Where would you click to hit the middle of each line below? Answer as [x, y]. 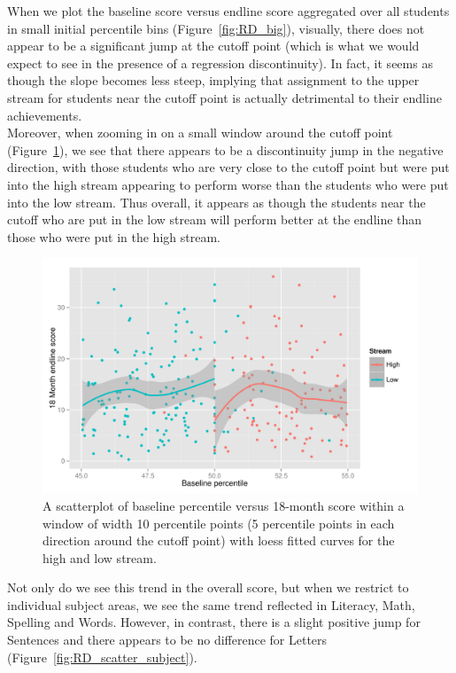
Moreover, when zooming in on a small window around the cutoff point [200, 133]
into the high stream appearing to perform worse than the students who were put [228, 184]
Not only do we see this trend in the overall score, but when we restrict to [208, 587]
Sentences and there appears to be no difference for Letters [167, 640]
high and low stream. [100, 557]
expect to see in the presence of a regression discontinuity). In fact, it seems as [220, 63]
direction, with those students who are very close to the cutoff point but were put [228, 167]
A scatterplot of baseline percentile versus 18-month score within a [224, 505]
